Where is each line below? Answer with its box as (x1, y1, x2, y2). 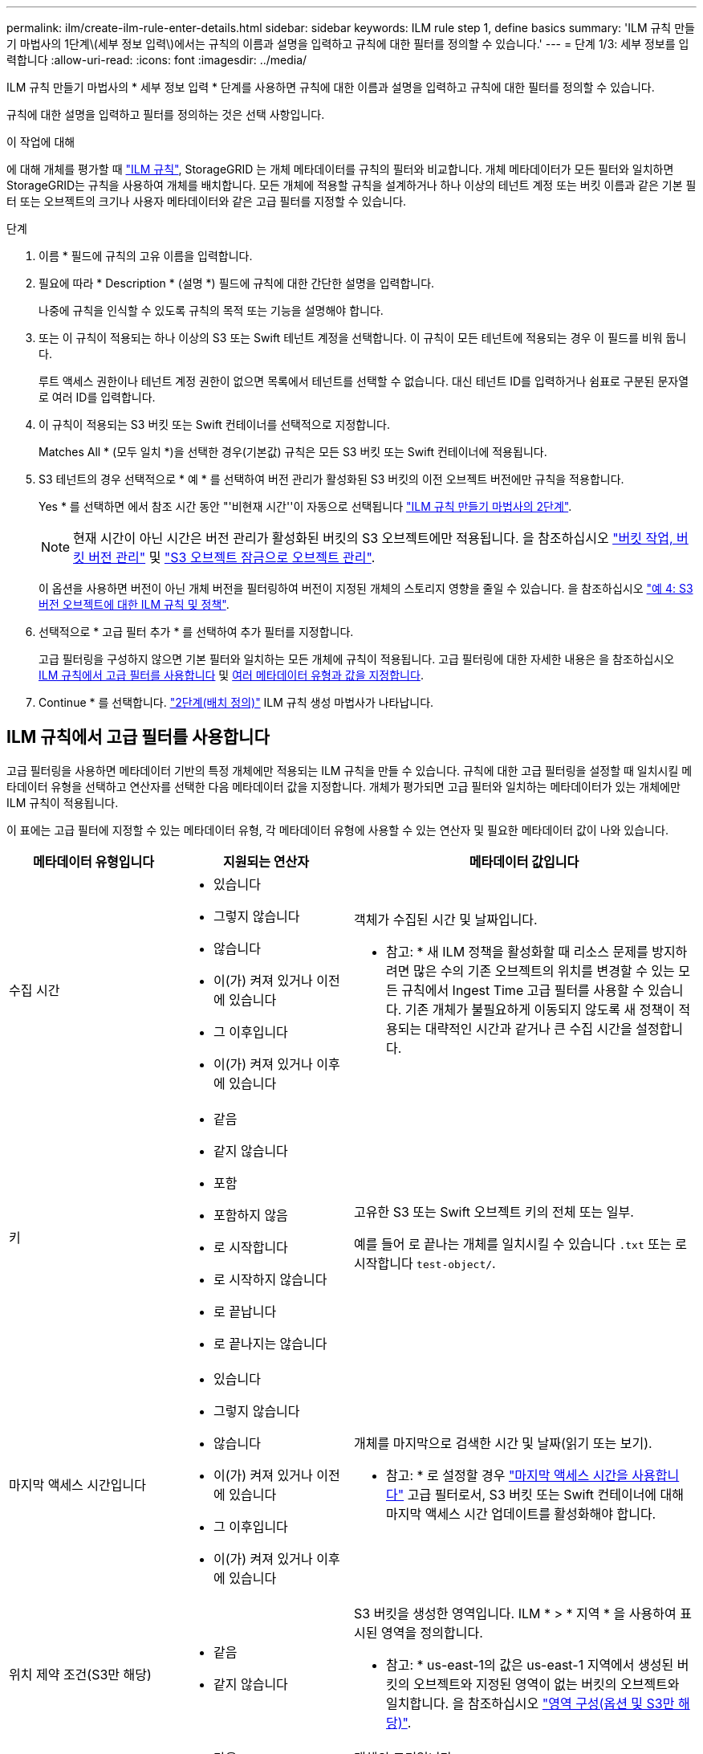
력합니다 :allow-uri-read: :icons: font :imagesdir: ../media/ (6, 53, 307, 67)
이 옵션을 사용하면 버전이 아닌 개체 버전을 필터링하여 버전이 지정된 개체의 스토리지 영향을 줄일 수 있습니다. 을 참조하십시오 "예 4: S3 (39, 581, 693, 595)
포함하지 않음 (213, 1206, 288, 1223)
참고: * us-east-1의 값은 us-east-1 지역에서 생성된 (386, 1656, 674, 1673)
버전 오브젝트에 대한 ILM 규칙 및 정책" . (39, 598, 230, 611)
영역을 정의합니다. (380, 1624, 483, 1641)
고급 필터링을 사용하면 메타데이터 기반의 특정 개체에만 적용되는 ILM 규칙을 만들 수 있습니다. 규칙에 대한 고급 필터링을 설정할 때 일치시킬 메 (6, 763, 693, 777)
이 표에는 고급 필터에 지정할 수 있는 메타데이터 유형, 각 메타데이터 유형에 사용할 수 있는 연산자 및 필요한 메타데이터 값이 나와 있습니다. (6, 822, 668, 837)
